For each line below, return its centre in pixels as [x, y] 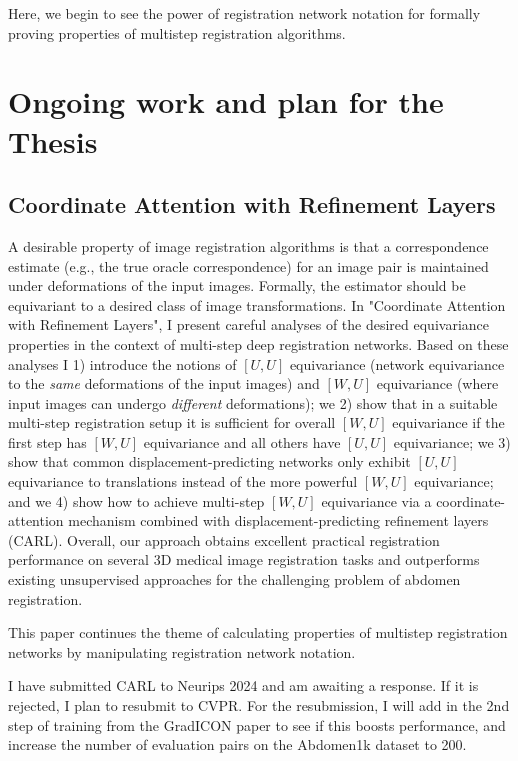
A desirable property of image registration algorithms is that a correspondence [248, 245]
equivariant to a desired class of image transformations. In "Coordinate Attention [257, 304]
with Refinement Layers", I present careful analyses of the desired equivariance [248, 324]
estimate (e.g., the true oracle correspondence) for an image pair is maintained [248, 265]
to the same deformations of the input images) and [164, 383]
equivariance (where [437, 383]
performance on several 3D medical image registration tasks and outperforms [244, 559]
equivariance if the [448, 422]
